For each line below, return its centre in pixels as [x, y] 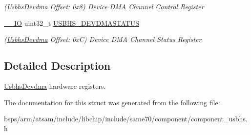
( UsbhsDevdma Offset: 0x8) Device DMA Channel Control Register [104, 6]
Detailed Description [57, 66]
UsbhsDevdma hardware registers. [55, 86]
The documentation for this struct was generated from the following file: [112, 102]
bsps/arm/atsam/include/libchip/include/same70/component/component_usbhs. [126, 119]
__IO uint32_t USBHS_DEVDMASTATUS [72, 23]
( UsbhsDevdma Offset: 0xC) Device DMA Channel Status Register [103, 39]
